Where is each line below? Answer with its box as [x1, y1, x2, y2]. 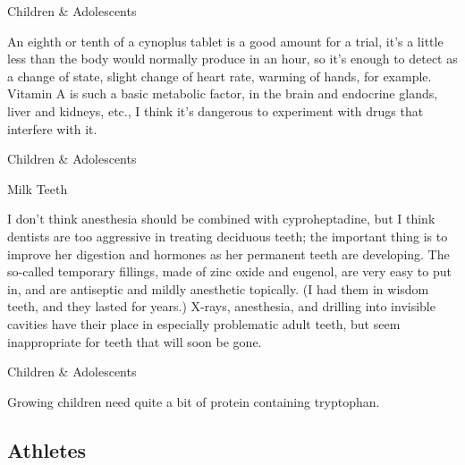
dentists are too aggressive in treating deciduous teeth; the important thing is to [7, 226, 448, 245]
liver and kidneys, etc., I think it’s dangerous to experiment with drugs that [7, 101, 424, 120]
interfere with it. [7, 119, 97, 138]
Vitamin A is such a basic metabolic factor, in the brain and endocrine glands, [7, 84, 438, 103]
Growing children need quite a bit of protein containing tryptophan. [7, 392, 380, 410]
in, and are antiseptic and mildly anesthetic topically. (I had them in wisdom [7, 279, 429, 298]
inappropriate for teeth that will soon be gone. [7, 332, 262, 351]
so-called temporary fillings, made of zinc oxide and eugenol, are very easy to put [7, 262, 452, 281]
